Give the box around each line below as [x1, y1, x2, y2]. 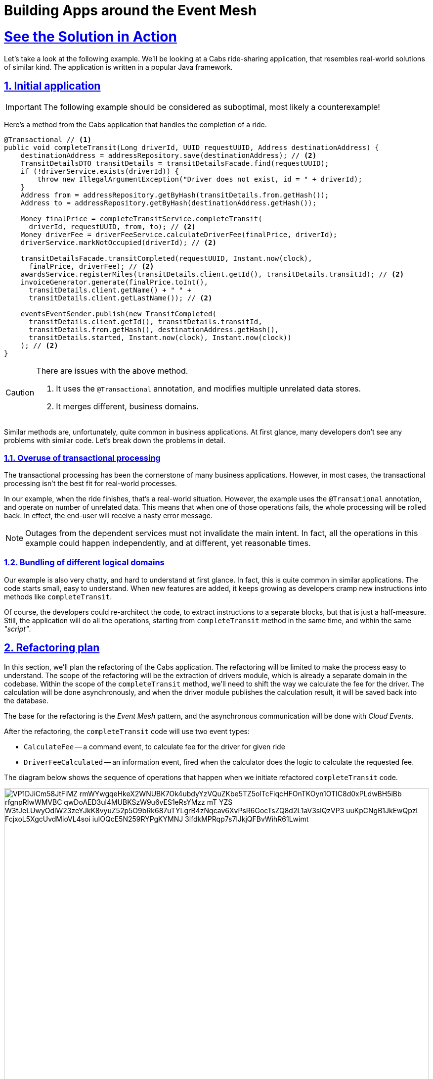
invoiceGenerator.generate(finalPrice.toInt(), [20, 278, 209, 287]
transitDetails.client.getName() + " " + [29, 286, 192, 294]
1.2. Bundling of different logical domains [4, 557, 165, 568]
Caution [5, 388, 35, 398]
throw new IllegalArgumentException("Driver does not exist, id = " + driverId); [37, 175, 362, 184]
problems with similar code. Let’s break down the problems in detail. [4, 436, 226, 445]
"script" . [4, 624, 31, 633]
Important [5, 102, 42, 112]
